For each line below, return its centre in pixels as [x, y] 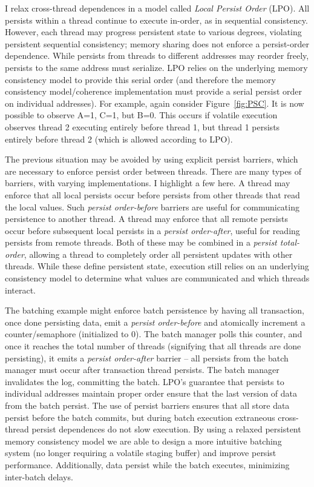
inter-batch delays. [39, 476]
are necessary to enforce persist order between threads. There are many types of [153, 171]
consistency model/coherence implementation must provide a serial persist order [154, 91]
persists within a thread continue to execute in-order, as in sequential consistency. [156, 20]
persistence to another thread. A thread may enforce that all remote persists [147, 219]
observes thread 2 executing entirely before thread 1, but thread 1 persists [142, 126]
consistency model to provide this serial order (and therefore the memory [140, 79]
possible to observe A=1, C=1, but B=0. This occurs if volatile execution [141, 115]
